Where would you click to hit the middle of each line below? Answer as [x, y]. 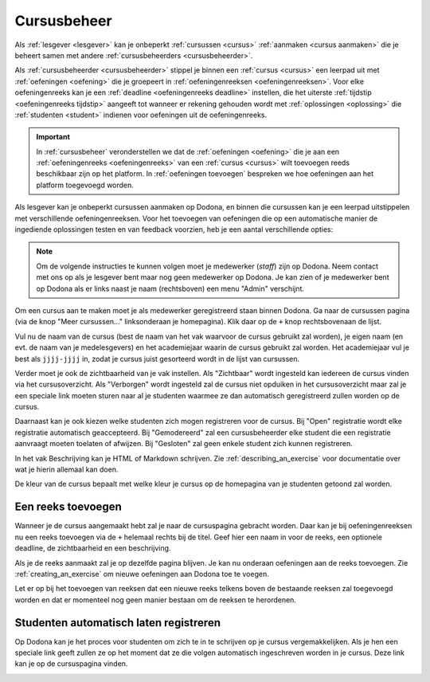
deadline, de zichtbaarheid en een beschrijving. [93, 548]
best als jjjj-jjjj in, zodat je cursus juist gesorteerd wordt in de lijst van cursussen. [157, 359]
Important [53, 137]
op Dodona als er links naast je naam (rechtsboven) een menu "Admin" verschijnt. [170, 288]
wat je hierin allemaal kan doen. [66, 469]
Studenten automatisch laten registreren [117, 623]
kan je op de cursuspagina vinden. [71, 664]
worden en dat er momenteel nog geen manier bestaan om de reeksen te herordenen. [155, 600]
